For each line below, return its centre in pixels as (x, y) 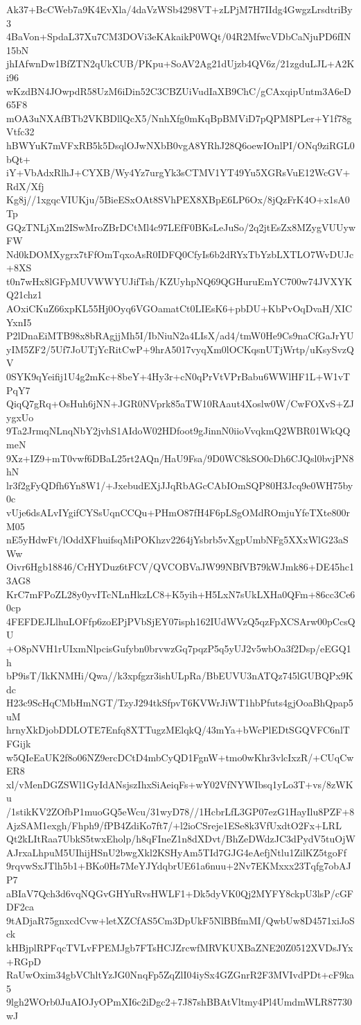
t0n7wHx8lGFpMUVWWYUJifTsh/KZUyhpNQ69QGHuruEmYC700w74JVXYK (179, 281)
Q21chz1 (24, 295)
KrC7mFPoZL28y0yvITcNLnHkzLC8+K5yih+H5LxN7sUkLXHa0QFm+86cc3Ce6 (181, 594)
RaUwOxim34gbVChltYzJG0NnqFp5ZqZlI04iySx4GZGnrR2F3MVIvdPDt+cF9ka (180, 975)
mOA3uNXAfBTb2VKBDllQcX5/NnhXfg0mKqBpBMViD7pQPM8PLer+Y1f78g (179, 118)
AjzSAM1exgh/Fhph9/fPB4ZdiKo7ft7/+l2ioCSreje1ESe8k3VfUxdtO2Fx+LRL (174, 825)
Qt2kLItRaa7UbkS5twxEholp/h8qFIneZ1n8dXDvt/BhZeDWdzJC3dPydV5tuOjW (181, 839)
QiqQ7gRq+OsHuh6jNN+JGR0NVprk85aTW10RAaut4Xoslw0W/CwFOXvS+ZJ (180, 404)
